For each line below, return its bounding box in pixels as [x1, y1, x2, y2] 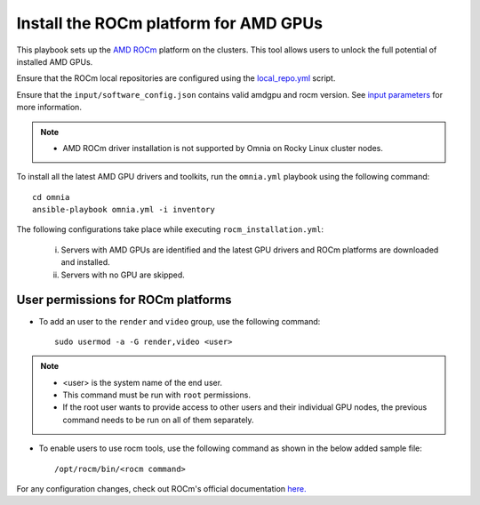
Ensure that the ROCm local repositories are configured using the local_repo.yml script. [16, 73, 336, 84]
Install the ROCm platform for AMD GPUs [16, 13, 324, 33]
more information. [16, 102, 82, 113]
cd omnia [32, 192, 70, 202]
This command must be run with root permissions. [62, 389, 251, 400]
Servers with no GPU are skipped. [60, 269, 186, 280]
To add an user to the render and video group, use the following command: [38, 316, 321, 326]
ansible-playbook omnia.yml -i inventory [32, 204, 215, 215]
